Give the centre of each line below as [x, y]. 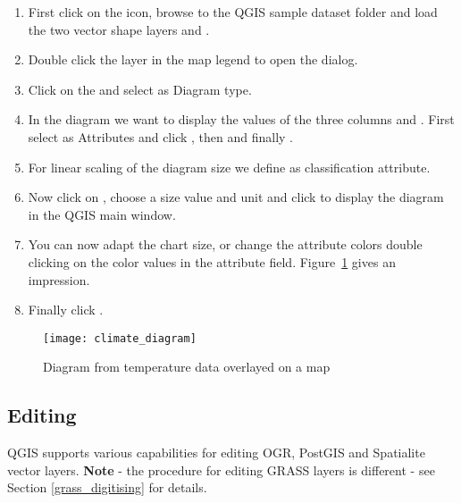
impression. [59, 279]
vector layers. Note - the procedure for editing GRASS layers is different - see [221, 469]
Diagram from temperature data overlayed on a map [187, 367]
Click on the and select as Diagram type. [140, 89]
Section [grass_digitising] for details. [107, 487]
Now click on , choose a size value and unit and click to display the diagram [236, 197]
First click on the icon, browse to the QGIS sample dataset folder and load [233, 12]
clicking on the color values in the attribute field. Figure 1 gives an [212, 261]
